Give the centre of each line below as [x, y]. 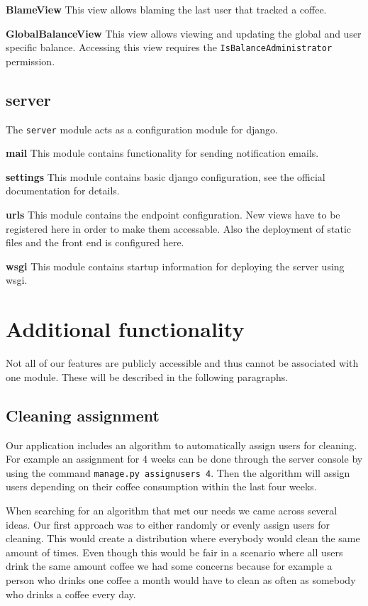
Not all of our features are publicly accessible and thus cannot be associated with [182, 363]
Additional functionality [125, 329]
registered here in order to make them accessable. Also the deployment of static [179, 228]
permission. [30, 61]
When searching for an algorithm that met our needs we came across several [172, 510]
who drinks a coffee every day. [71, 594]
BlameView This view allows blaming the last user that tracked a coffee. [166, 9]
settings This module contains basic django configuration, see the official [166, 176]
